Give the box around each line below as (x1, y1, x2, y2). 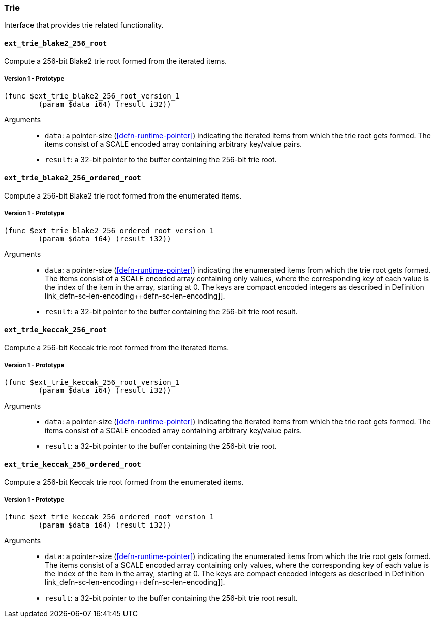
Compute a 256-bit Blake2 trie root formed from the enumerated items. (4, 191, 242, 200)
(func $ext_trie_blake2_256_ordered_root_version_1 (4, 226, 214, 235)
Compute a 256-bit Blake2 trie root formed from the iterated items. (4, 56, 227, 66)
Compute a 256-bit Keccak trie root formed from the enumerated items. (4, 477, 244, 486)
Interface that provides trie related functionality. (4, 21, 164, 30)
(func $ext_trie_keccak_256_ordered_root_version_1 (4, 513, 214, 521)
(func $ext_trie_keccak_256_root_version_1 (4, 378, 180, 387)
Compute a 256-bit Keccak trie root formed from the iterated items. (4, 343, 229, 352)
